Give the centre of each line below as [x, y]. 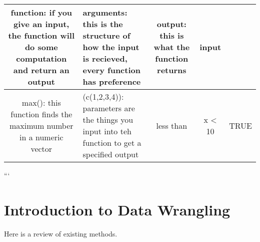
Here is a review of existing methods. [61, 233]
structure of [106, 35]
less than [172, 125]
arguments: [105, 12]
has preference [112, 81]
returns [172, 70]
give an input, [41, 24]
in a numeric [41, 137]
